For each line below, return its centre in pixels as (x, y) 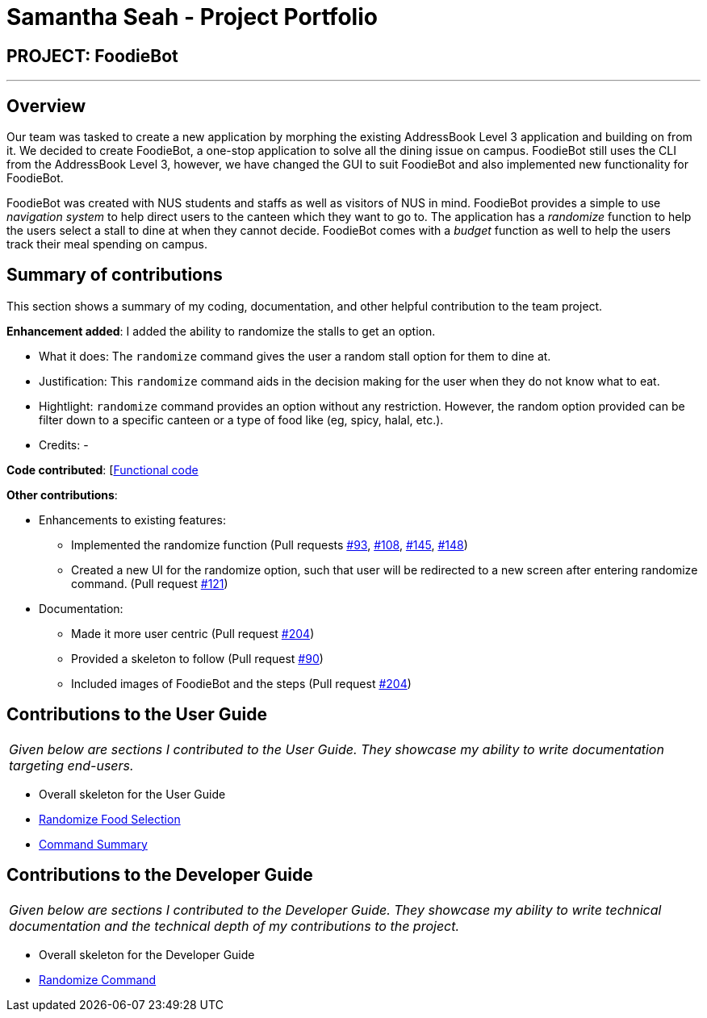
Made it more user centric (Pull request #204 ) (193, 633)
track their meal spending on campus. (107, 244)
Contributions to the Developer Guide (160, 875)
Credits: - (64, 444)
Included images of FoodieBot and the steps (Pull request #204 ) (241, 683)
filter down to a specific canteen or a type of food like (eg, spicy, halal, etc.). (241, 419)
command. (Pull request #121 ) (150, 583)
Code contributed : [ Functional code (102, 469)
